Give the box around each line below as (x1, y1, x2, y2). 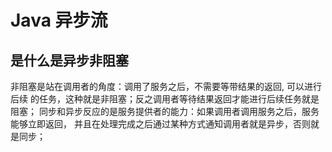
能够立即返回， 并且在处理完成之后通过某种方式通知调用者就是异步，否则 (10, 118, 311, 130)
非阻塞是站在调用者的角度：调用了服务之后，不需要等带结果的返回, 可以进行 (10, 81, 322, 92)
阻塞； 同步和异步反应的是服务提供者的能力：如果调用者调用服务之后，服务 (10, 106, 320, 117)
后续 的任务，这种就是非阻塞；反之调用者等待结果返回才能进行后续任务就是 (10, 93, 320, 105)
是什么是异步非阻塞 (10, 52, 129, 69)
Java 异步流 (10, 9, 108, 32)
